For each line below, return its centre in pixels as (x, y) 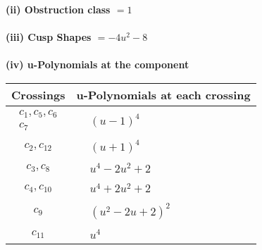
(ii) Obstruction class (58, 9)
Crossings (38, 94)
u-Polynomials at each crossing (163, 94)
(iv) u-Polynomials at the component (98, 64)
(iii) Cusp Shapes (49, 37)
